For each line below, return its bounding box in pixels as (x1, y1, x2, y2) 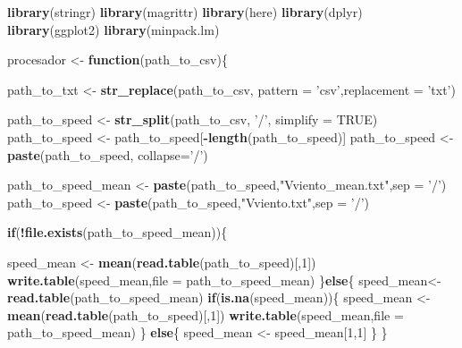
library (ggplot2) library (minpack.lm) (7, 20, 220, 38)
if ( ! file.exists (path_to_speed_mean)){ (7, 223, 228, 242)
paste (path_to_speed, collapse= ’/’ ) (7, 145, 208, 164)
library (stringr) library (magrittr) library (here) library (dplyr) (7, 3, 363, 21)
